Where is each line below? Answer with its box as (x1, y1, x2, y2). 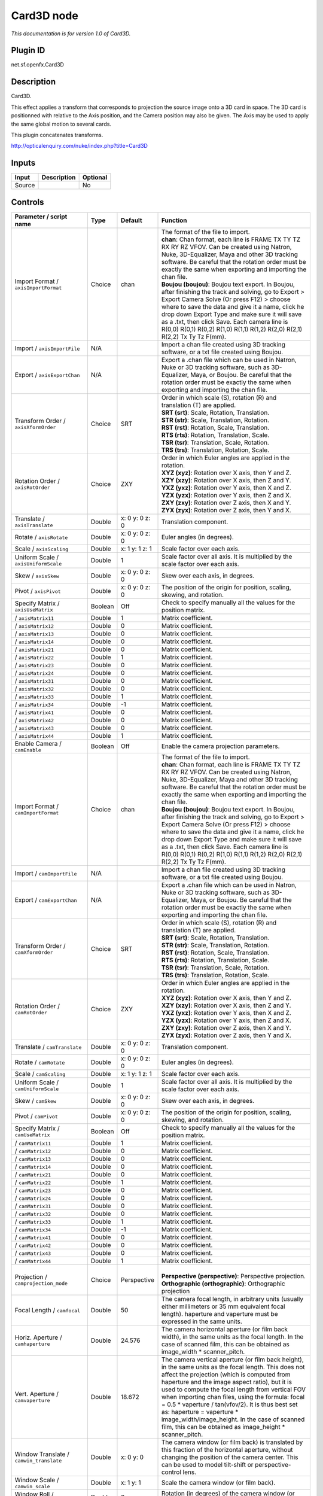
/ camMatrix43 (14, 1248, 51, 1257)
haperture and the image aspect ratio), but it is (161, 1378, 292, 1386)
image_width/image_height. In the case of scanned (161, 1415, 305, 1424)
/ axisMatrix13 (14, 629, 54, 637)
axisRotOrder (14, 485, 50, 491)
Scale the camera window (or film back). (161, 1479, 276, 1487)
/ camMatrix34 (14, 1225, 51, 1233)
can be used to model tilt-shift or (161, 1460, 254, 1468)
